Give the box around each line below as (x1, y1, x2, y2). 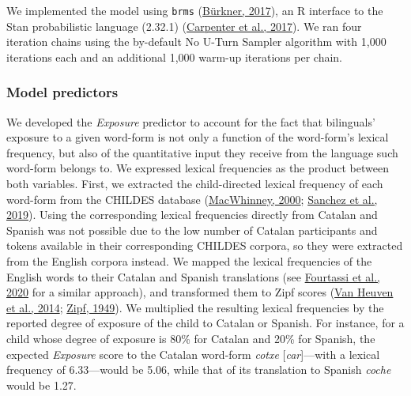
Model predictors (6, 82, 119, 102)
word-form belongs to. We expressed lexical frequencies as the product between (6, 160, 389, 176)
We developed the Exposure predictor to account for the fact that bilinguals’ (6, 113, 375, 130)
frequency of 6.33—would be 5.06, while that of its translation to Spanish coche (6, 361, 391, 378)
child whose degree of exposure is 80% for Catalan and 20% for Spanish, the (6, 330, 375, 346)
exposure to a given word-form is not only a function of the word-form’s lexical (6, 129, 389, 145)
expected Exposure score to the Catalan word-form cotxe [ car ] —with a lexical (6, 345, 380, 362)
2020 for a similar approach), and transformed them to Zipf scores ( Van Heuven (6, 284, 394, 300)
